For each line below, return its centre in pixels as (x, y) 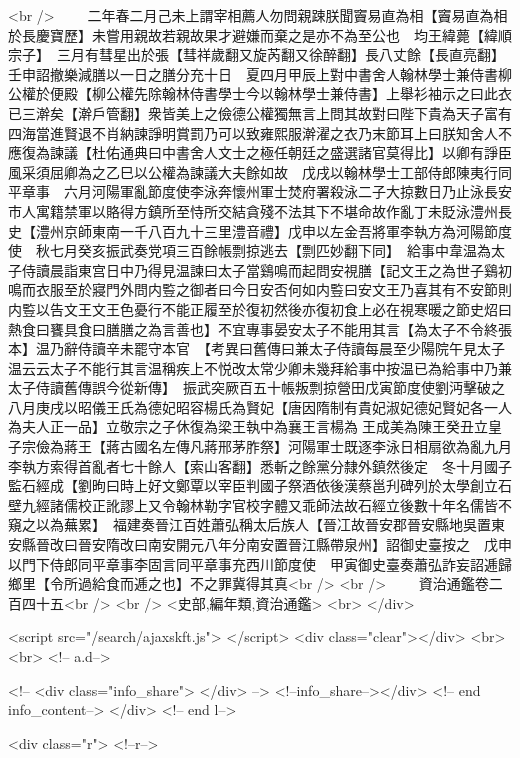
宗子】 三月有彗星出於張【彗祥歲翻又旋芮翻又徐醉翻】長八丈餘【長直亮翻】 (256, 54)
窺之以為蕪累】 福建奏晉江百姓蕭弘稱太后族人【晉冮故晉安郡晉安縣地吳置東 (256, 524)
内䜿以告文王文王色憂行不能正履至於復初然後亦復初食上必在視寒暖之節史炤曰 (260, 308)
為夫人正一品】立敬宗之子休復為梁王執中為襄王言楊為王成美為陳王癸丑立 (248, 426)
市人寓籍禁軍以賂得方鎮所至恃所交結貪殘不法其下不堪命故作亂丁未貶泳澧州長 (260, 210)
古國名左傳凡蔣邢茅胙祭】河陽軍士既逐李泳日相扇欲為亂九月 (315, 446)
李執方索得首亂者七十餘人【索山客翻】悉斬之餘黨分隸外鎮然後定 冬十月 (246, 465)
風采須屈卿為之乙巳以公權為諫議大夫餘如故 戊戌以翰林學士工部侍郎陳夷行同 (260, 171)
